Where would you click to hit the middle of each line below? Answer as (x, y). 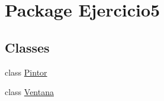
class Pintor (26, 72)
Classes (27, 47)
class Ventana (29, 92)
